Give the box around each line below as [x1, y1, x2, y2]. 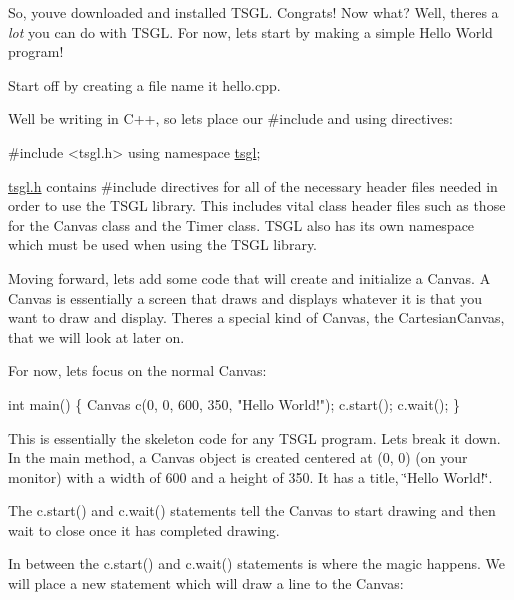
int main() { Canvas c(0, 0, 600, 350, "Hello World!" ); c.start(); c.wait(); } [8, 393, 461, 414]
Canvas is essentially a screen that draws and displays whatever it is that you [8, 287, 483, 308]
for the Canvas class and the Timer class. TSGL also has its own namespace [8, 214, 475, 235]
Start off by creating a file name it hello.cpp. [8, 74, 281, 95]
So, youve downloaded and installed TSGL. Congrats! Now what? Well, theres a [8, 2, 499, 22]
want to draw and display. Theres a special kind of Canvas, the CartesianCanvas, [8, 307, 505, 328]
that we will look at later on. [8, 326, 185, 347]
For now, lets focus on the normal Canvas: [8, 360, 267, 381]
